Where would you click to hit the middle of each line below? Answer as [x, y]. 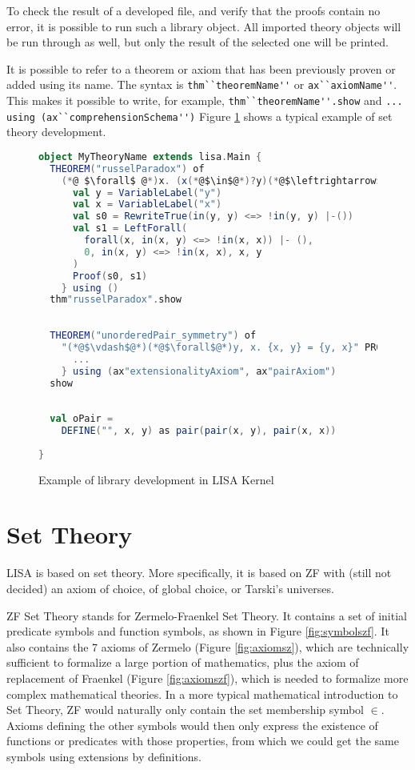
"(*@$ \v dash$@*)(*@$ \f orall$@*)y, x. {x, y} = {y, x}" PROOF [227, 347]
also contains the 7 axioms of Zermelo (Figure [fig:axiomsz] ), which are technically [208, 646]
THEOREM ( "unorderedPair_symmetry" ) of [153, 336]
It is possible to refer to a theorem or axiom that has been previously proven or [201, 68]
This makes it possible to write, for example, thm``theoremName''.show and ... [205, 100]
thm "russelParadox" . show [116, 300]
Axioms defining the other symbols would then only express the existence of [192, 725]
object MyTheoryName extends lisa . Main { [150, 156]
